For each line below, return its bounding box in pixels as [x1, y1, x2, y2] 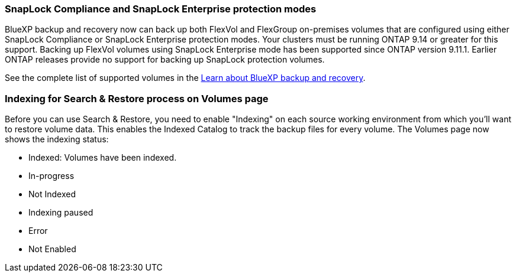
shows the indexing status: [5, 134, 109, 145]
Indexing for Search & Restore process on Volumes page [5, 92, 269, 105]
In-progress [28, 171, 75, 181]
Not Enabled [28, 244, 76, 255]
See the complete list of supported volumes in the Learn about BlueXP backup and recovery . [5, 73, 366, 83]
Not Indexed [28, 189, 76, 200]
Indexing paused [28, 207, 93, 218]
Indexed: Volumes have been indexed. [28, 152, 177, 163]
